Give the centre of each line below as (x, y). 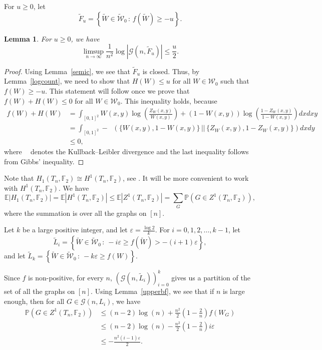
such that (235, 81)
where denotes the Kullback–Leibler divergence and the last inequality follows (126, 151)
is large (234, 291)
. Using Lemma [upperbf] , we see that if (152, 291)
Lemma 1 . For (28, 38)
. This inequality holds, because (169, 100)
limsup (94, 51)
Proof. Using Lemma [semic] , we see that (67, 71)
